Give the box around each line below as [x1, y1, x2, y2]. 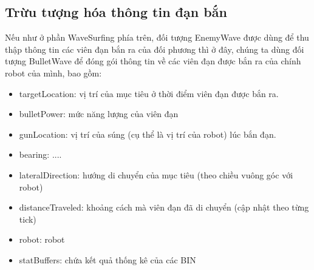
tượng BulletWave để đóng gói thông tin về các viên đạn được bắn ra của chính [5, 55, 301, 67]
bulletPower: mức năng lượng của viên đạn [19, 107, 179, 120]
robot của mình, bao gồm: [5, 66, 102, 79]
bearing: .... [19, 148, 62, 161]
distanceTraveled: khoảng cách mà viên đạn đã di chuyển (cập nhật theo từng [19, 201, 309, 214]
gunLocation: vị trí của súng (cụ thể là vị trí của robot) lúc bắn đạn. [19, 127, 276, 140]
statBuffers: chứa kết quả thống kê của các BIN [19, 253, 196, 266]
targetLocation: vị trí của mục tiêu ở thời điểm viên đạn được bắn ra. [19, 87, 279, 100]
